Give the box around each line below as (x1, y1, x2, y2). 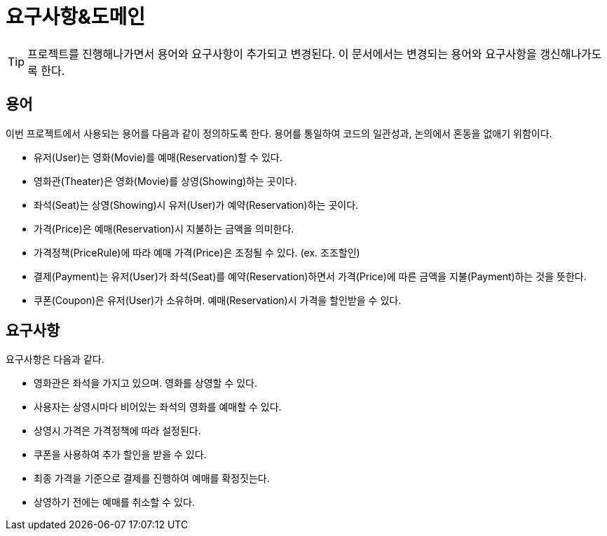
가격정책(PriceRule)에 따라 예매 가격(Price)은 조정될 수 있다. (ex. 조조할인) (34, 246, 360, 259)
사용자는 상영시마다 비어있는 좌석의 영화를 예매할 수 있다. (34, 401, 282, 413)
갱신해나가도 (540, 46, 602, 61)
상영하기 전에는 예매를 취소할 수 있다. (34, 496, 195, 509)
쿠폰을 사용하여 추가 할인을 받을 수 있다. (34, 448, 207, 461)
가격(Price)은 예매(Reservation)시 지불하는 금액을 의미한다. (34, 222, 294, 235)
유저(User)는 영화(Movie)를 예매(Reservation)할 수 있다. (34, 151, 282, 163)
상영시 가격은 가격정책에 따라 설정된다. (34, 425, 201, 437)
